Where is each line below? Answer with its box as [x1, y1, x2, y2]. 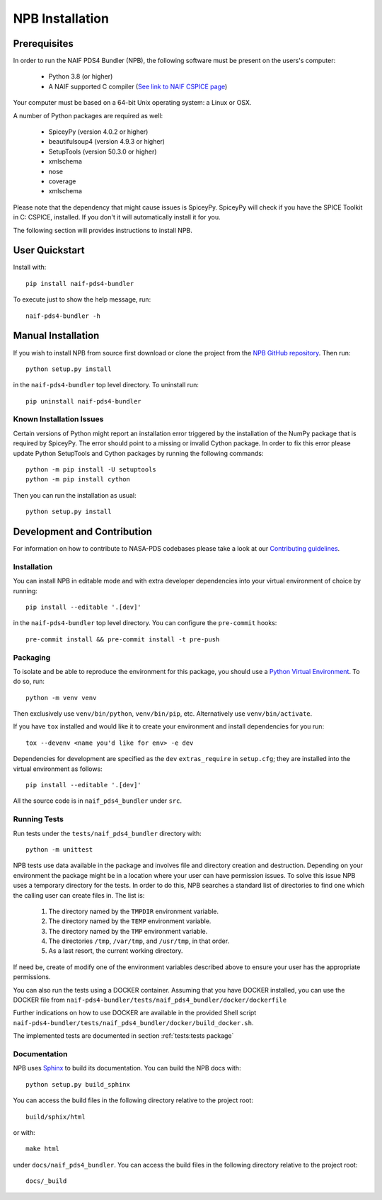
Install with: [13, 263, 47, 272]
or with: [13, 1128, 35, 1136]
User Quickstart [13, 244, 85, 256]
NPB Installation [13, 11, 110, 26]
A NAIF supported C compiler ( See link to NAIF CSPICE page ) [48, 82, 228, 91]
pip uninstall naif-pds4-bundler [25, 397, 141, 405]
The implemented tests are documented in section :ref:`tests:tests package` [13, 1032, 234, 1040]
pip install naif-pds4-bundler [25, 280, 134, 287]
